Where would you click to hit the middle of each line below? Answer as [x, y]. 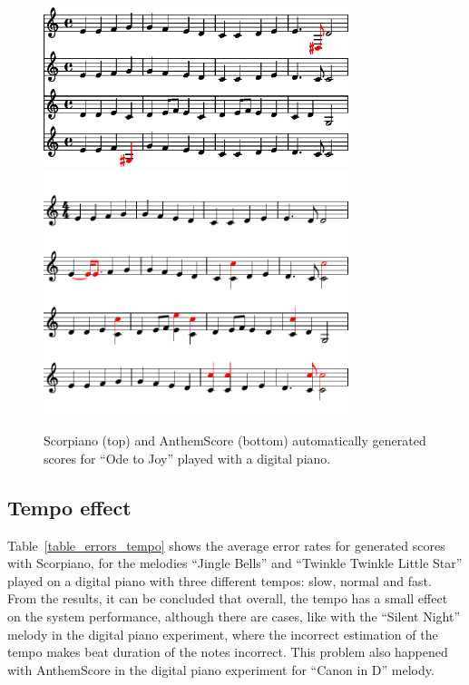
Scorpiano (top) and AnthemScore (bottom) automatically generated [235, 440]
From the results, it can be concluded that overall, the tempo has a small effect [228, 598]
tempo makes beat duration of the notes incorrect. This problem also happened [228, 652]
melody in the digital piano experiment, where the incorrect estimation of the [223, 634]
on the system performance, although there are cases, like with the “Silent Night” [234, 616]
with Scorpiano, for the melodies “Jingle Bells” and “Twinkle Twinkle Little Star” [235, 563]
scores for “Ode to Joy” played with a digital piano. [187, 458]
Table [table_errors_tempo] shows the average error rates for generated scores [226, 545]
